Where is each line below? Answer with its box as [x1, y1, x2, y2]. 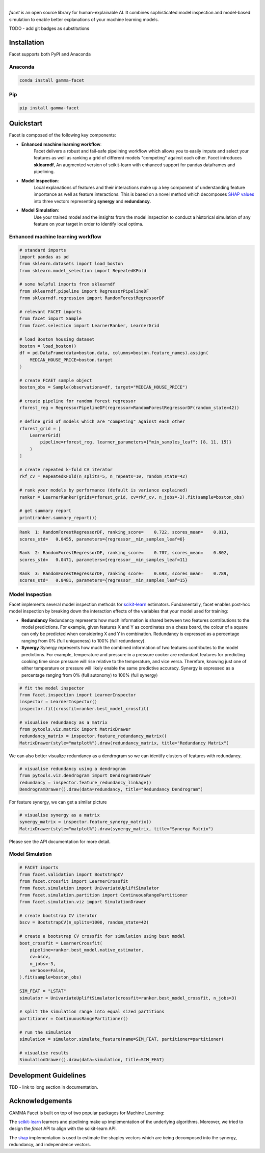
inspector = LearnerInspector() [19, 699, 98, 705]
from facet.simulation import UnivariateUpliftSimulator [19, 885, 159, 891]
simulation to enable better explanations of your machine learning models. [9, 16, 159, 22]
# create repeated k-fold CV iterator [19, 467, 113, 472]
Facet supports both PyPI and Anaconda [9, 51, 91, 57]
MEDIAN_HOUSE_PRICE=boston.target [29, 357, 113, 362]
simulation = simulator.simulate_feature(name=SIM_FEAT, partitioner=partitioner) [19, 1036, 224, 1042]
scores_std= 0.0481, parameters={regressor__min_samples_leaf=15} [19, 578, 188, 583]
